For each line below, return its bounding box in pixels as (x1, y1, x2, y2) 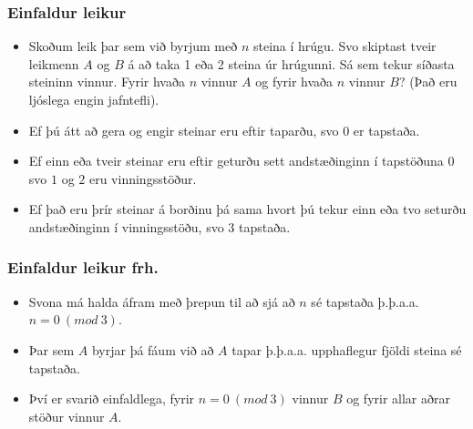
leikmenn (28, 54, 79, 73)
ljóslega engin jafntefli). (28, 90, 159, 108)
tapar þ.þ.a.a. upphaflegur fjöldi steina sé (231, 340, 462, 359)
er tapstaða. (353, 120, 420, 139)
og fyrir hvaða (255, 72, 334, 91)
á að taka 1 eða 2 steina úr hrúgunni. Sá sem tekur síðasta (128, 54, 455, 73)
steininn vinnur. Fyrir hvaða (28, 72, 185, 91)
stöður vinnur (28, 406, 105, 425)
